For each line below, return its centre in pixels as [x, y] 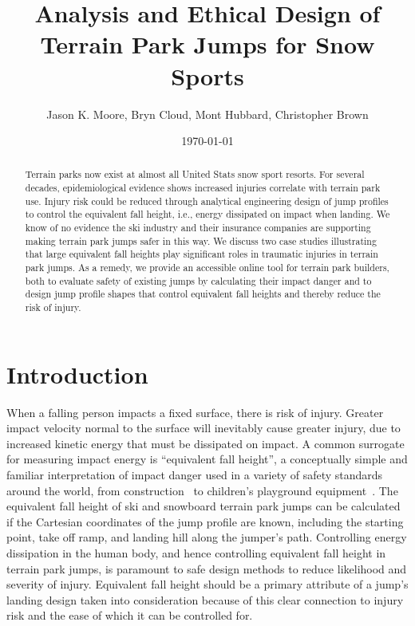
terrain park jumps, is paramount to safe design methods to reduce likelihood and [207, 568]
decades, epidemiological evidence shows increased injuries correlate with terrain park [203, 188]
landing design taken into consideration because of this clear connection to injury [205, 599]
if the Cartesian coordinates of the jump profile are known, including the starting [205, 521]
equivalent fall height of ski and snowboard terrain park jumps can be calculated [204, 506]
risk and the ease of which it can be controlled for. [130, 615]
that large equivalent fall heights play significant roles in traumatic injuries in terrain [202, 254]
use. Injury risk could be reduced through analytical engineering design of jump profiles [207, 201]
